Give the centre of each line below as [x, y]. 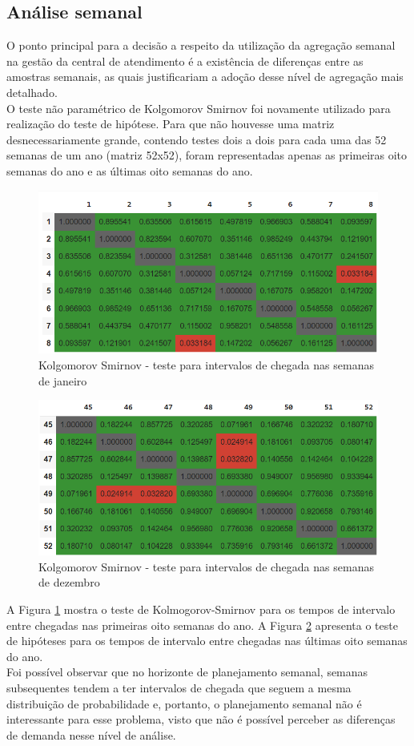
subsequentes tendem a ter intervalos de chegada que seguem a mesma [179, 688]
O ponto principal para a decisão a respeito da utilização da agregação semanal [201, 45]
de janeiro [63, 380]
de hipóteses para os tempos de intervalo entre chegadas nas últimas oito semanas [207, 641]
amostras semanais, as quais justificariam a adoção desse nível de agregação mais [205, 77]
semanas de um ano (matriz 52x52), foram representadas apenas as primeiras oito [207, 155]
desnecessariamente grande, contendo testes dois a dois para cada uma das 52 [197, 139]
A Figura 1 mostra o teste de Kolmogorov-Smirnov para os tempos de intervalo [201, 609]
